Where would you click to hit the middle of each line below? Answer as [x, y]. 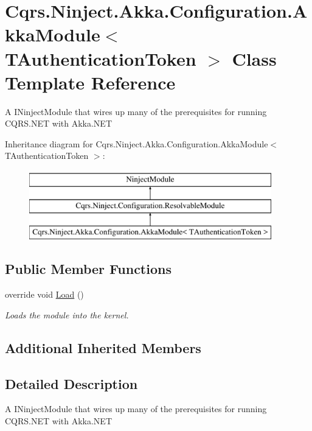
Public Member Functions [88, 269]
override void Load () [44, 294]
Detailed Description [71, 383]
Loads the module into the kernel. [67, 314]
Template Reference [90, 82]
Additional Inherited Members [103, 347]
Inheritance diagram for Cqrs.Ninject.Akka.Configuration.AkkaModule [137, 143]
